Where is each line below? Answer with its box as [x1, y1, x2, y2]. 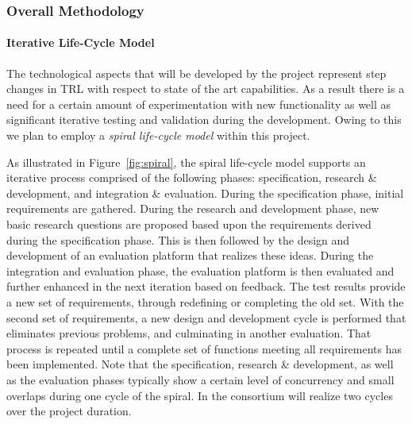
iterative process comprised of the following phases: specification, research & [6, 169, 377, 186]
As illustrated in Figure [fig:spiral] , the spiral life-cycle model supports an [6, 153, 366, 170]
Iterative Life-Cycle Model [6, 34, 155, 51]
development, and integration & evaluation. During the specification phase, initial [6, 184, 404, 201]
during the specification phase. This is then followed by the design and [6, 231, 350, 248]
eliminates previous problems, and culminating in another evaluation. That [6, 325, 372, 341]
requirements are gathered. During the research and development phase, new [6, 200, 379, 217]
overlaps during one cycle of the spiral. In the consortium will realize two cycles [6, 387, 393, 403]
